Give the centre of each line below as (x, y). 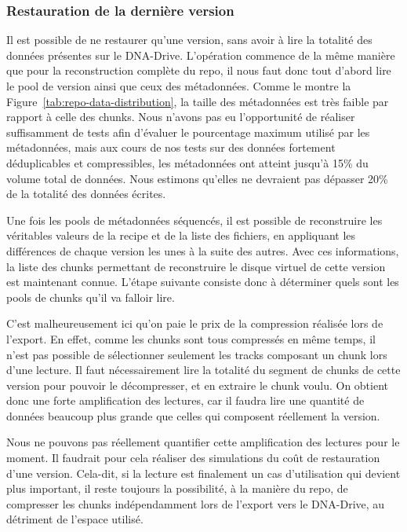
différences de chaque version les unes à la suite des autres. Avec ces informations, (203, 250)
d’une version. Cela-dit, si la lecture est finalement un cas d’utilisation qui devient (203, 473)
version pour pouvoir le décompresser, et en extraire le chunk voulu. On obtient (198, 385)
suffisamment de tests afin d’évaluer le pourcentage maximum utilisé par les (188, 132)
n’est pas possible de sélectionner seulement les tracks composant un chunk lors (197, 354)
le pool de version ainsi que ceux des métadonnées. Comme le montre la (179, 86)
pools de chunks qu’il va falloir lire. (91, 297)
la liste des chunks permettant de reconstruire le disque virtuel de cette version (196, 266)
